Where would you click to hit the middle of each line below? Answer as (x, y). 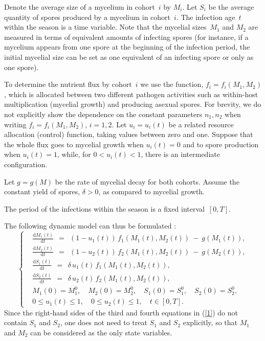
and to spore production (221, 144)
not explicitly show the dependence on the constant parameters (103, 114)
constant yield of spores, (42, 191)
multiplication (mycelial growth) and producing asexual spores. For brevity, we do (133, 104)
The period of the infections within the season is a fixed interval (104, 208)
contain (16, 322)
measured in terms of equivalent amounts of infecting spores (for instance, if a (126, 37)
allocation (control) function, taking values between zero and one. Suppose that (129, 134)
